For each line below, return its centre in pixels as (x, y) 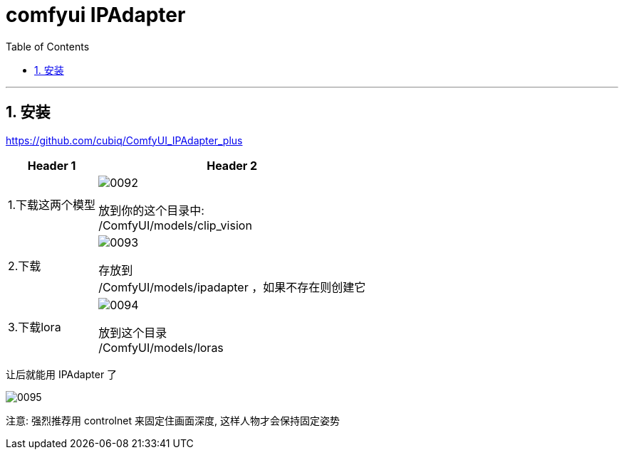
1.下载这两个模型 (52, 204)
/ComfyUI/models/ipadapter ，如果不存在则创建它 (232, 287)
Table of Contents (48, 46)
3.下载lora (35, 327)
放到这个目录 (133, 332)
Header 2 (232, 165)
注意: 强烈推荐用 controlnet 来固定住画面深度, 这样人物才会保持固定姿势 (173, 420)
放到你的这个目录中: (151, 210)
